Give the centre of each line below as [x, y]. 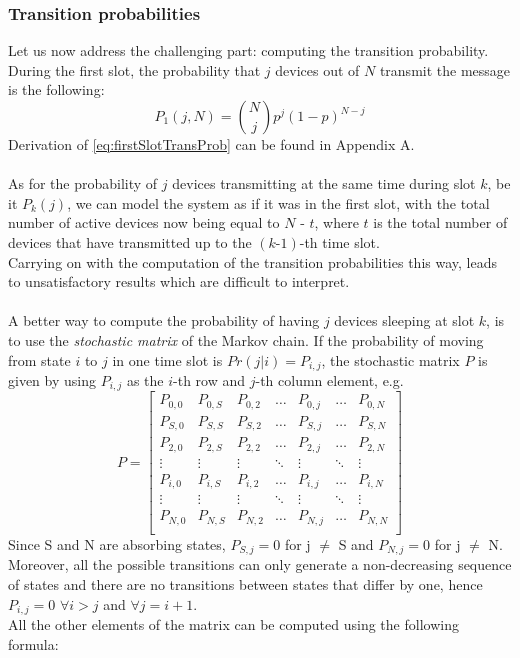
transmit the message [445, 69]
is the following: [56, 89]
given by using [52, 379]
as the [145, 379]
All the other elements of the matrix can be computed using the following [233, 624]
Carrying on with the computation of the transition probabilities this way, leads [252, 261]
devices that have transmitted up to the [130, 241]
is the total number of [440, 222]
